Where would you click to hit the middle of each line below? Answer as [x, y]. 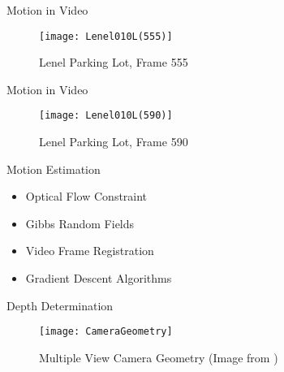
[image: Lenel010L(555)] [106, 36]
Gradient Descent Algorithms [99, 278]
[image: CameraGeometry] [106, 332]
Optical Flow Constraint [86, 196]
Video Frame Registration [90, 251]
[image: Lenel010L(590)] [106, 116]
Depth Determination [60, 305]
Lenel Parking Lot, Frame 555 [114, 62]
